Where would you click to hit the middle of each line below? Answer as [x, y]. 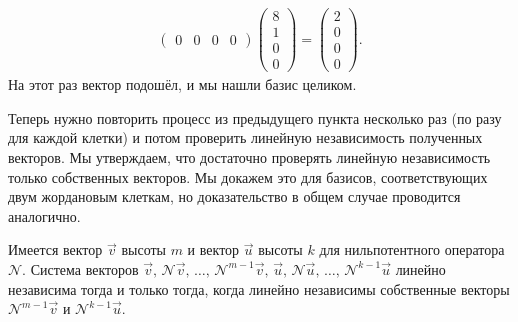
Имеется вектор [55, 249]
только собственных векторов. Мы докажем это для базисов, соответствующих [248, 176]
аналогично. [44, 215]
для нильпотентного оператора [412, 249]
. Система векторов [80, 268]
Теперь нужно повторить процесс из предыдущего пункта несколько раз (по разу [255, 117]
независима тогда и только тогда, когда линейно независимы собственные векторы [259, 288]
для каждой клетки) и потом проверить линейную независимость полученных [245, 137]
